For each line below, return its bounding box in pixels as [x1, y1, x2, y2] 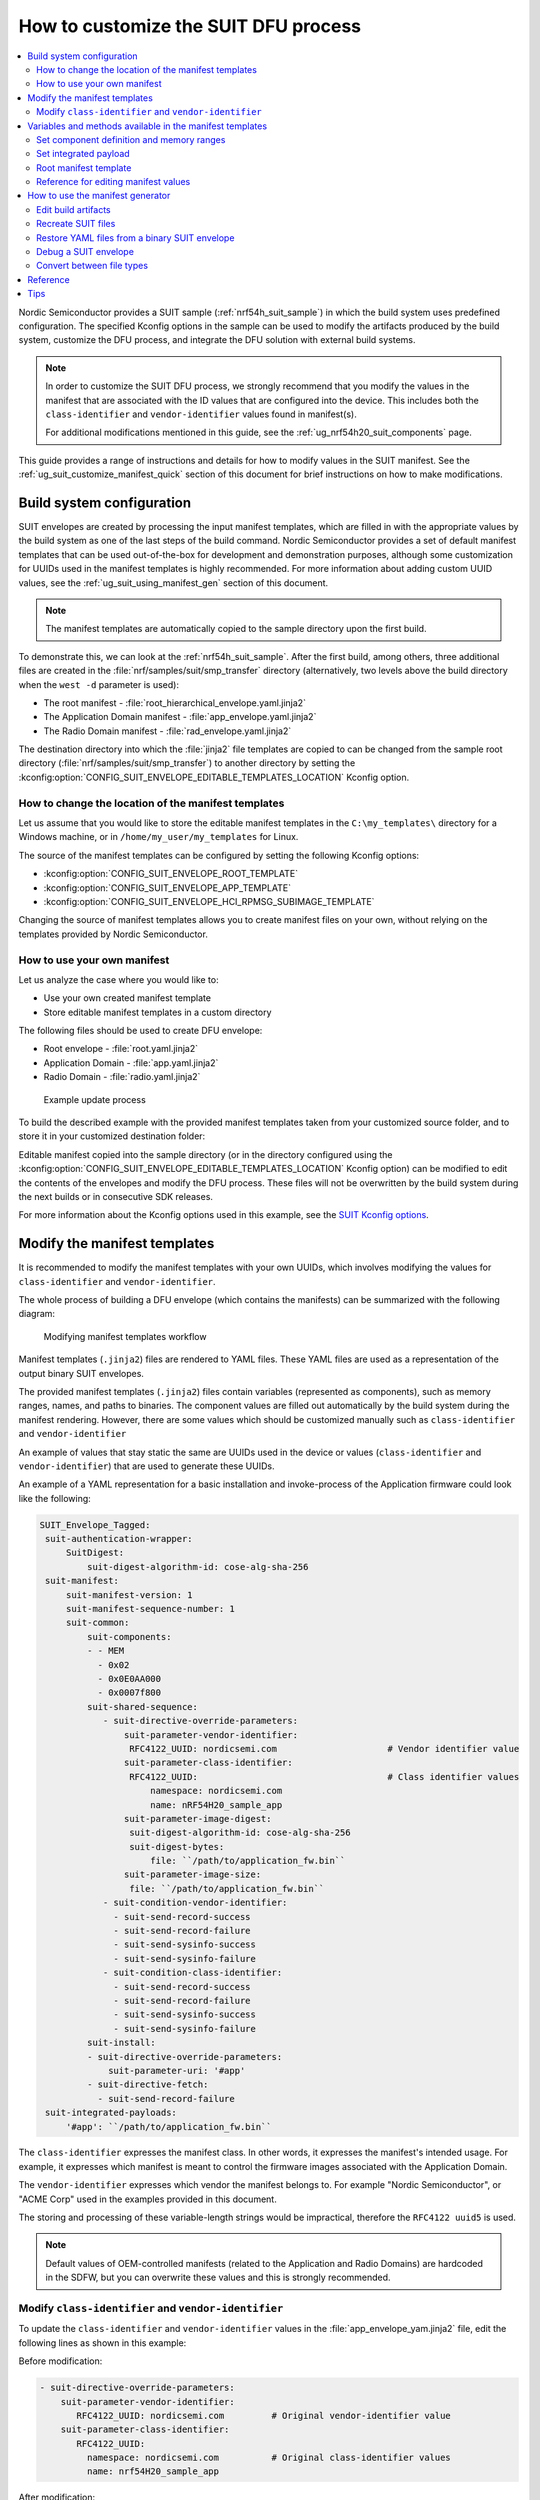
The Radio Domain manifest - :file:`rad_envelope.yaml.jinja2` [43, 725, 292, 737]
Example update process [43, 1093, 147, 1105]
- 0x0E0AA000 [97, 1673, 162, 1684]
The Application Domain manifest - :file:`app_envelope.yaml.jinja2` [43, 711, 317, 723]
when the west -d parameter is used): [18, 678, 180, 690]
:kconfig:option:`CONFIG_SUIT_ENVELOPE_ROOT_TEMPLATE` [43, 868, 299, 880]
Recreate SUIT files [36, 218, 116, 230]
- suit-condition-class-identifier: [102, 1967, 283, 1979]
